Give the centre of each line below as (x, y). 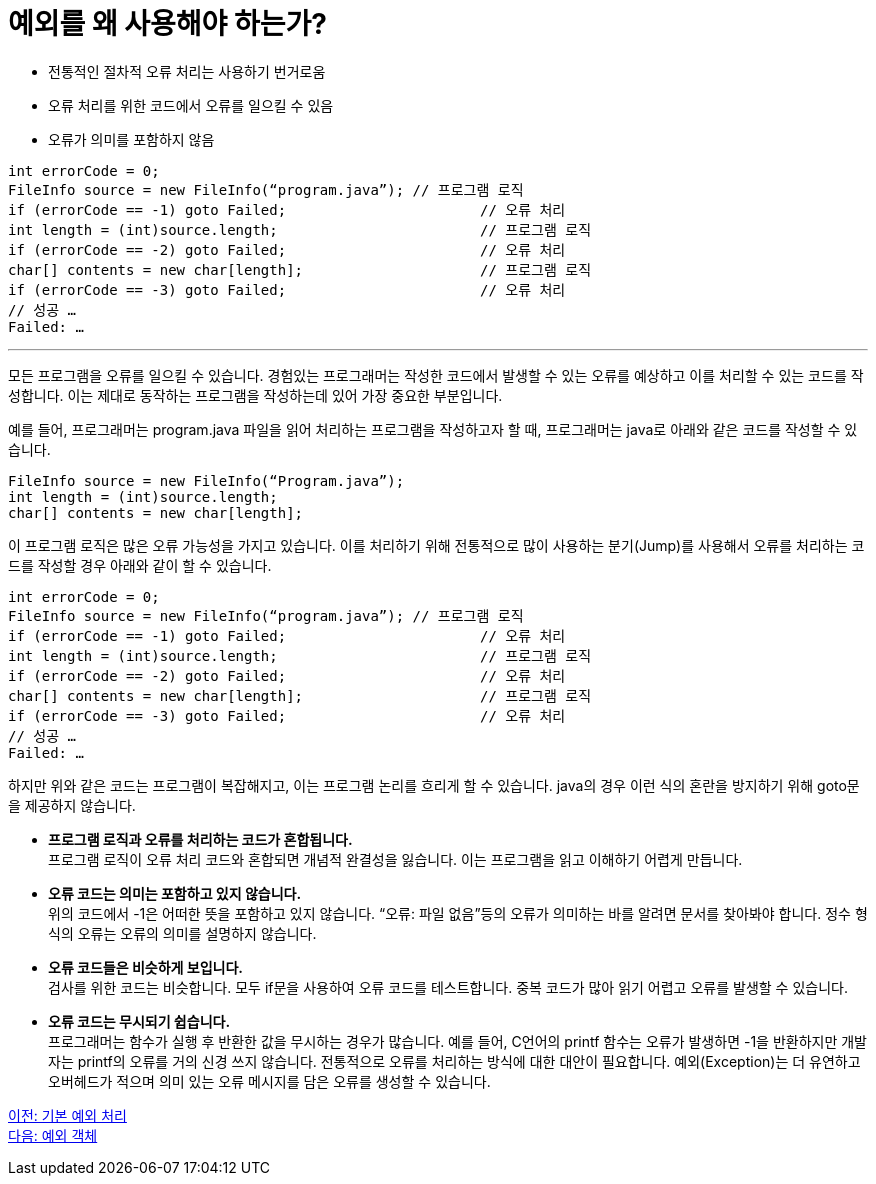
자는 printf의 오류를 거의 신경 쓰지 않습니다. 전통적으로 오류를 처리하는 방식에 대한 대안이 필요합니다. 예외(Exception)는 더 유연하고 (454, 1061)
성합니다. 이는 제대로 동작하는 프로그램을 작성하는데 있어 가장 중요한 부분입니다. (255, 395)
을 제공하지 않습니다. (72, 805)
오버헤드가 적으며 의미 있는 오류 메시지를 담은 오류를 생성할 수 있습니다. (269, 1081)
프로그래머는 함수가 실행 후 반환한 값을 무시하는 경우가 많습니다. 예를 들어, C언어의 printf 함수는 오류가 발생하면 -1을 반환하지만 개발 (458, 1041)
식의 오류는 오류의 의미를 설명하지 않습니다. (182, 933)
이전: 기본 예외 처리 (67, 1115)
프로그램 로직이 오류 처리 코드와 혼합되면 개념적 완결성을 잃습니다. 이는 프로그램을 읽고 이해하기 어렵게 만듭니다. (395, 859)
